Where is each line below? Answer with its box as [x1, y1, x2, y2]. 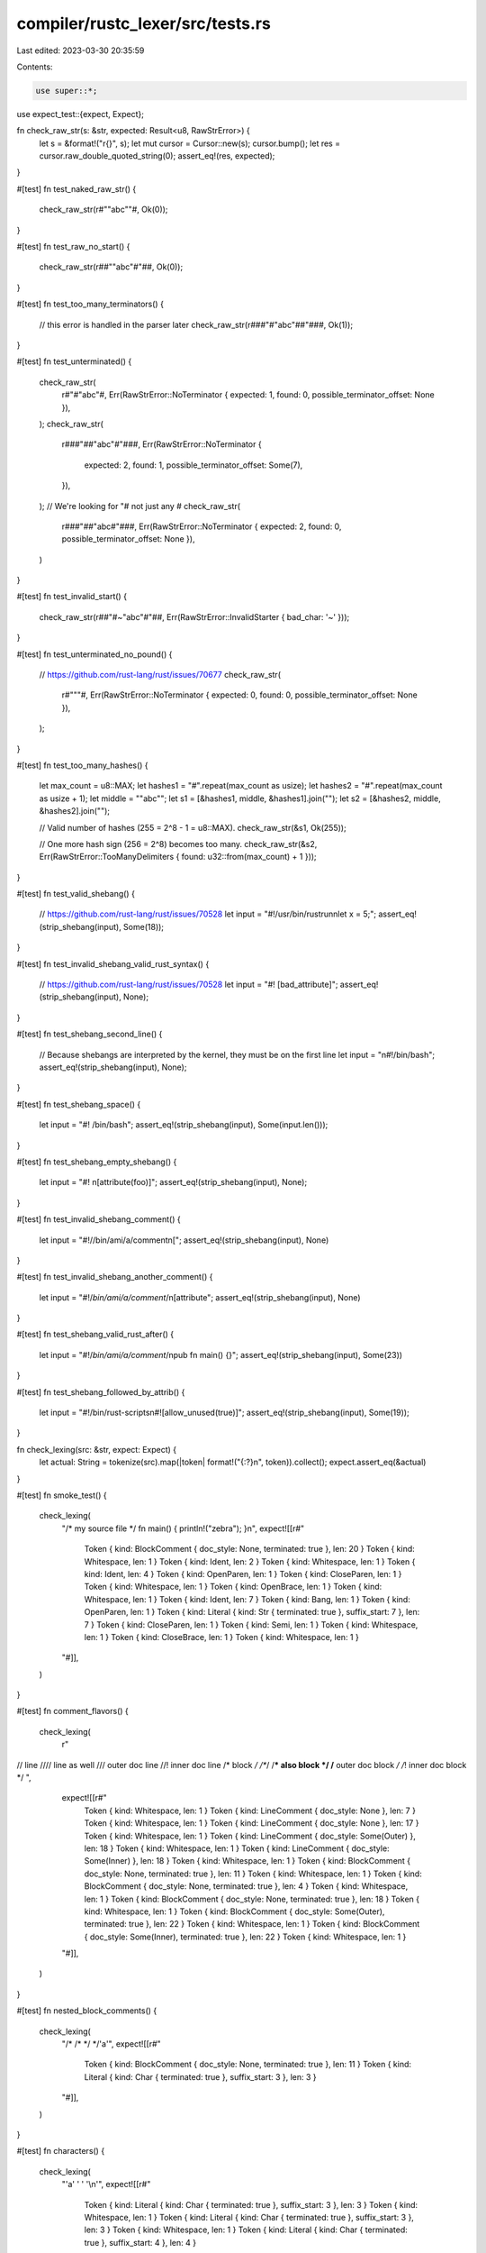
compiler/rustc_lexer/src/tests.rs [16, 14, 272, 33]
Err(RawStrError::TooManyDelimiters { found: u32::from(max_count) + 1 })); [39, 852, 317, 862]
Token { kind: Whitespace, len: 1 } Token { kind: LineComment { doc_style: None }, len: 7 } [84, 1805, 416, 1816]
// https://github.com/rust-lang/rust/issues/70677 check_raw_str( [39, 670, 281, 680]
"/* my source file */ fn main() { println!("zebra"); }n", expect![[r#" [61, 1523, 305, 1534]
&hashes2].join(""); [39, 806, 110, 816]
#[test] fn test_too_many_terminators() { [16, 298, 164, 310]
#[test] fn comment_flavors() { [16, 1706, 130, 1717]
